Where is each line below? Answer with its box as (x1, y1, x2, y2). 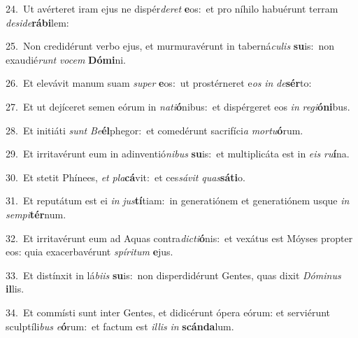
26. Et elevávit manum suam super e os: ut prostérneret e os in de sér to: (6, 76, 312, 90)
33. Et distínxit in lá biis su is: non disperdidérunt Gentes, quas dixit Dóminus (6, 267, 341, 282)
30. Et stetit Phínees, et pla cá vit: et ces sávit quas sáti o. (6, 169, 245, 184)
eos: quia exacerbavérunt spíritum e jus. (6, 244, 173, 259)
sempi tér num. (6, 206, 66, 221)
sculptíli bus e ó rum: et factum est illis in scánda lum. (6, 318, 234, 333)
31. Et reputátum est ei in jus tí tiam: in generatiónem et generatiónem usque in (6, 193, 350, 208)
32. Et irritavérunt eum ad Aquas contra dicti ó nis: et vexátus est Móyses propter (6, 230, 353, 245)
